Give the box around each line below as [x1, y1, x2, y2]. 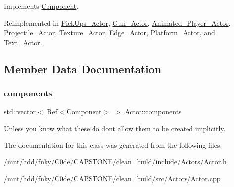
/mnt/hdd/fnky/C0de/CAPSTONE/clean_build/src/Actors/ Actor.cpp [4, 173, 221, 183]
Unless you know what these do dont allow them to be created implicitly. [4, 123, 226, 133]
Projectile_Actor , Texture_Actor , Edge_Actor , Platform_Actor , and [4, 27, 215, 38]
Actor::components [125, 106, 182, 117]
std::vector [4, 106, 36, 117]
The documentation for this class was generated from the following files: [4, 140, 222, 150]
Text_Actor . [4, 37, 42, 47]
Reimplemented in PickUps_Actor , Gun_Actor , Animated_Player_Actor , [4, 17, 231, 28]
